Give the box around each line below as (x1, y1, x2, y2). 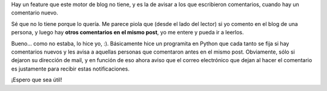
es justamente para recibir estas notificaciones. (11, 65, 130, 72)
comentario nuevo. (11, 9, 59, 16)
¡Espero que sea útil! (11, 76, 63, 84)
